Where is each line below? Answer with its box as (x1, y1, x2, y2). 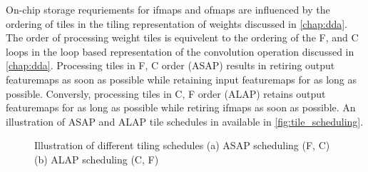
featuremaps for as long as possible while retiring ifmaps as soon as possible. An (6, 100, 356, 115)
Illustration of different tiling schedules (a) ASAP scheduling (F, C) (34, 138, 330, 153)
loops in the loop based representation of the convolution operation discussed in (6, 44, 354, 59)
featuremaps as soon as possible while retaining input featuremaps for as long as (6, 71, 357, 86)
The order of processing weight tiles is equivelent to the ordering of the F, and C (6, 30, 359, 45)
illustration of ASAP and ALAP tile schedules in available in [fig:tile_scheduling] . (6, 113, 364, 128)
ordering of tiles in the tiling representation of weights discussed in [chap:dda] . (6, 16, 347, 31)
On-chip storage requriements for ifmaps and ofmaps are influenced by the (6, 2, 330, 16)
